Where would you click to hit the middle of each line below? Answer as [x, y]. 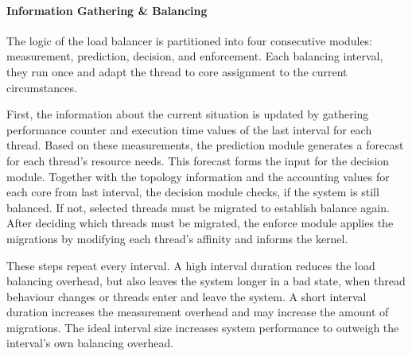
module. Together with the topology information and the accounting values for [198, 176]
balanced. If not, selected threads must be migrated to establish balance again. [198, 207]
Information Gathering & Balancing [107, 10]
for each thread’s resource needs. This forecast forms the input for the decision [198, 160]
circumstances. [42, 87]
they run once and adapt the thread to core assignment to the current [177, 71]
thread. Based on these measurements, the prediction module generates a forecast [205, 145]
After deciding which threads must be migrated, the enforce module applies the [200, 223]
